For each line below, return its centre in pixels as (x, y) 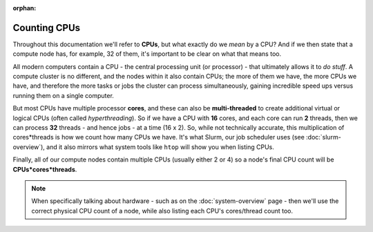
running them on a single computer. (63, 95)
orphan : (25, 8)
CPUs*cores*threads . (45, 169)
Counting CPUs (47, 28)
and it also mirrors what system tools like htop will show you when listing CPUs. (160, 147)
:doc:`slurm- (324, 137)
